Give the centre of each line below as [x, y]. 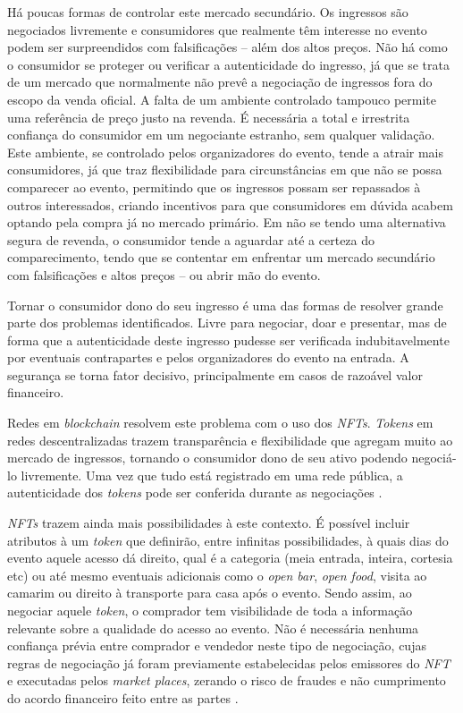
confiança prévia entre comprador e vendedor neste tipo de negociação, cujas [217, 645]
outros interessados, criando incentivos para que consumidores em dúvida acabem [230, 204]
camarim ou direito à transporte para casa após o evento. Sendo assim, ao [210, 593]
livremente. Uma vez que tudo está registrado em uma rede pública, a [212, 475]
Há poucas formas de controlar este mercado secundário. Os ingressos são [208, 12]
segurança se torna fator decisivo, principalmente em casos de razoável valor [215, 374]
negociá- [434, 458]
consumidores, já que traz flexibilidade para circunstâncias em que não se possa [225, 170]
